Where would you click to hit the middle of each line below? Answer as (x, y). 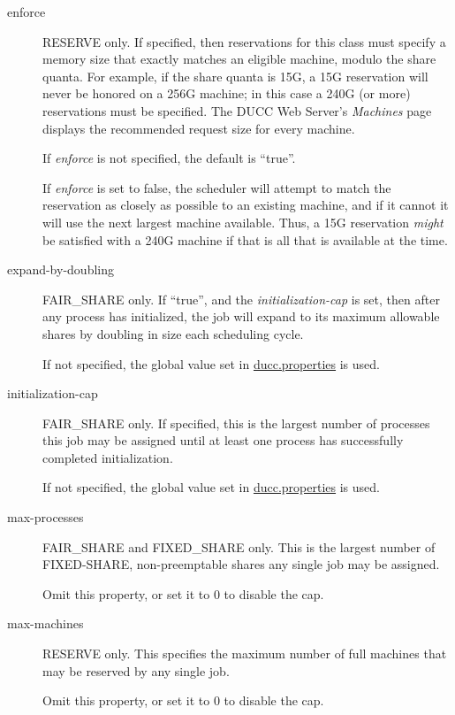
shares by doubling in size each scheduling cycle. (173, 333)
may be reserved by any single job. (136, 670)
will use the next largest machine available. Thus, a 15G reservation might (243, 222)
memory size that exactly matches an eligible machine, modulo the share (239, 59)
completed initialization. (108, 457)
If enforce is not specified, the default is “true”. (169, 158)
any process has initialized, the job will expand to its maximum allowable (241, 316)
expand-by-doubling (61, 269)
